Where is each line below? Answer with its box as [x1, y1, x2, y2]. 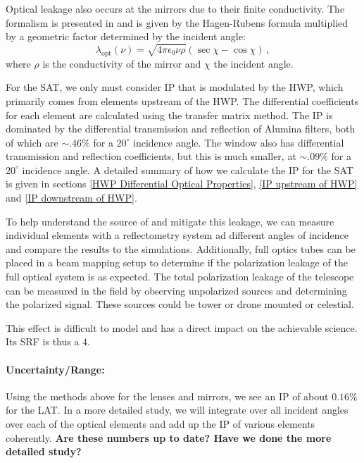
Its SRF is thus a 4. [6, 334, 90, 349]
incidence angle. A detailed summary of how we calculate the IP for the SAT [22, 162, 353, 177]
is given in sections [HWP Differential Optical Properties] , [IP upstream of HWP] [6, 176, 358, 191]
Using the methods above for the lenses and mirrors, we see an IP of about [6, 388, 329, 403]
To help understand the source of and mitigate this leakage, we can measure [6, 214, 334, 228]
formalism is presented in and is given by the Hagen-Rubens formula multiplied [6, 15, 349, 30]
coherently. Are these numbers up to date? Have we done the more [6, 430, 332, 445]
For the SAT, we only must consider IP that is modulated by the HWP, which [6, 80, 344, 94]
